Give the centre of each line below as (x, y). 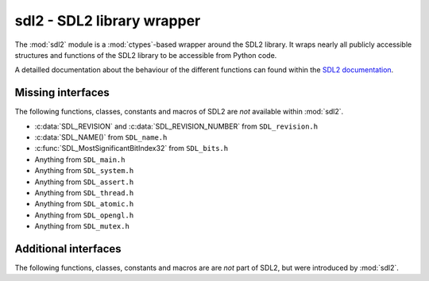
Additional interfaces (68, 249)
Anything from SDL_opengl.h (84, 215)
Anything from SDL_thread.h (84, 192)
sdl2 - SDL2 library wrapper (108, 21)
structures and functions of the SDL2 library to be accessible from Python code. (146, 55)
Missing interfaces (62, 92)
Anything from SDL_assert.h (84, 182)
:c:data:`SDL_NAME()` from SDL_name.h (101, 137)
